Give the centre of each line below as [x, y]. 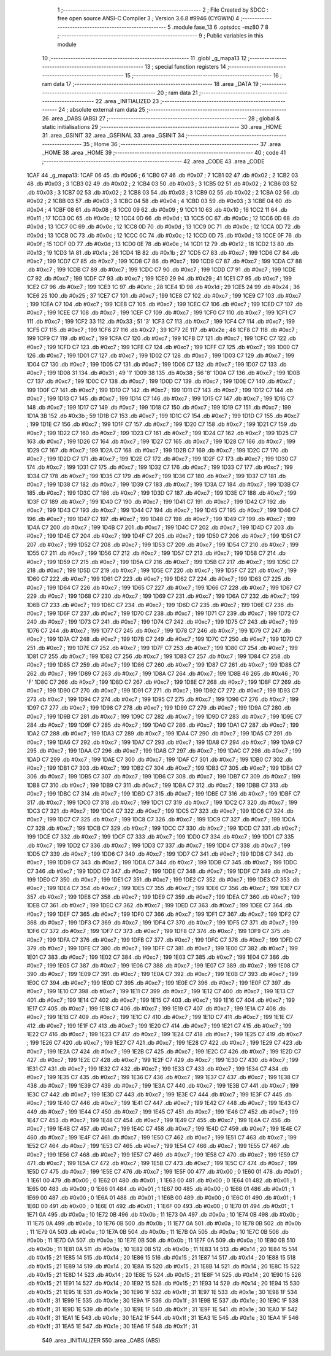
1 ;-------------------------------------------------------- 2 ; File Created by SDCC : [163, 10]
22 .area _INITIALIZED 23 [127, 101]
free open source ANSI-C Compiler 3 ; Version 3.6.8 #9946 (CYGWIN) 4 [148, 18]
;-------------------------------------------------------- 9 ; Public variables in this [160, 36]
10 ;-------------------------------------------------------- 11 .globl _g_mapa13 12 [144, 58]
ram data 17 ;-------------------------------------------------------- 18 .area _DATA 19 [150, 84]
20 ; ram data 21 [178, 93]
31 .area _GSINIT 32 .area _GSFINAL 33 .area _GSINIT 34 [113, 136]
